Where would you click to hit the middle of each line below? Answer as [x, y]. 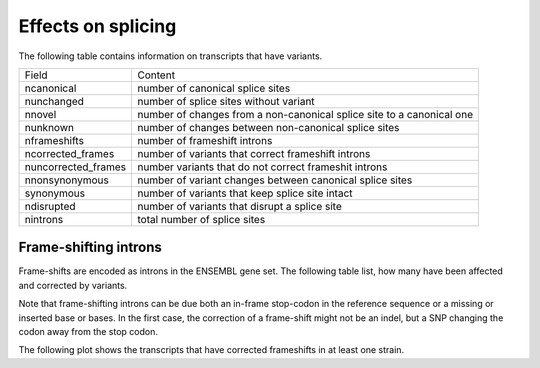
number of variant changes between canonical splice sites [275, 180]
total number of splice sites [201, 219]
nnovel [40, 114]
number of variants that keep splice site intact [245, 193]
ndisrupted [50, 206]
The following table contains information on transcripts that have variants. [170, 56]
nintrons [44, 219]
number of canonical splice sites [214, 88]
